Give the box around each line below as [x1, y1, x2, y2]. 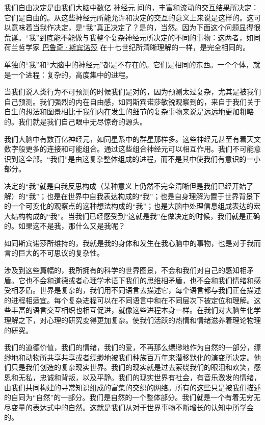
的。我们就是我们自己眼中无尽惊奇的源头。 [4, 116, 147, 127]
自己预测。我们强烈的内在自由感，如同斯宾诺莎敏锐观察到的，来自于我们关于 [4, 96, 261, 107]
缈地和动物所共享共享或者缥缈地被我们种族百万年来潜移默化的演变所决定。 [4, 352, 254, 362]
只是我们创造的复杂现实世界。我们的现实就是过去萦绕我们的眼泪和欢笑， [11, 362, 254, 372]
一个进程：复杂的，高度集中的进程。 [11, 69, 132, 80]
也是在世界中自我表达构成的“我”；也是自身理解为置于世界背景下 [46, 190, 260, 201]
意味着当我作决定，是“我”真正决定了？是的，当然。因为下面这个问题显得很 [11, 22, 261, 33]
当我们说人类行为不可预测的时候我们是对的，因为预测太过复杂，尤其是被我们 [4, 86, 261, 97]
